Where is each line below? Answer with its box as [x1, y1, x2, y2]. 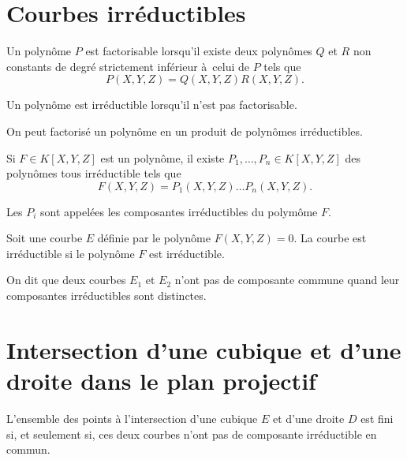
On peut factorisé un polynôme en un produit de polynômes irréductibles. [6, 122, 363, 139]
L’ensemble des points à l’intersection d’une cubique [6, 410, 258, 426]
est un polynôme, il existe [100, 149, 225, 166]
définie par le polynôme [97, 230, 211, 246]
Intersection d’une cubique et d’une [6, 333, 401, 365]
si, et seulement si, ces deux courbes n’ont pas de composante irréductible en [6, 425, 377, 442]
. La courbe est [293, 230, 367, 246]
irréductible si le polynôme [6, 245, 135, 261]
